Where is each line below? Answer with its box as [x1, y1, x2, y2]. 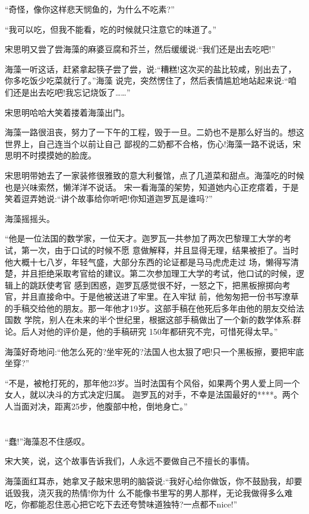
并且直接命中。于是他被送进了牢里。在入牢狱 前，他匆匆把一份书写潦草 [21, 290, 299, 303]
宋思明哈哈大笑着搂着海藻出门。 [5, 106, 130, 118]
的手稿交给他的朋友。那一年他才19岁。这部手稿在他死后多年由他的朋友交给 [5, 302, 296, 314]
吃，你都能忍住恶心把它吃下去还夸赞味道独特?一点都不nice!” [5, 498, 238, 510]
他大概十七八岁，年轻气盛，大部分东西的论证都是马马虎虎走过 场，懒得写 [5, 255, 291, 268]
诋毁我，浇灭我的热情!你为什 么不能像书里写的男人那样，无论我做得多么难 [5, 486, 293, 499]
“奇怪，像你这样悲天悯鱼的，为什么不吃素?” [5, 3, 175, 15]
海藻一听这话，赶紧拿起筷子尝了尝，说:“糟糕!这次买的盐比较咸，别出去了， [5, 62, 297, 75]
